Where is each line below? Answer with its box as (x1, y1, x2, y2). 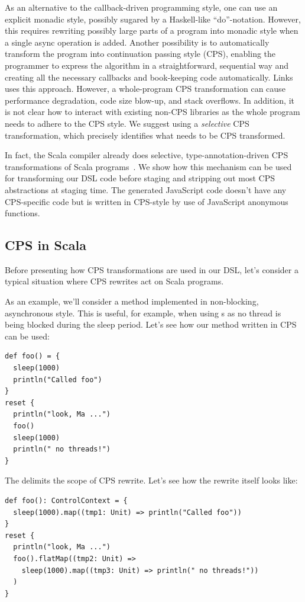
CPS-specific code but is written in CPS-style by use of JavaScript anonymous (5, 195, 288, 207)
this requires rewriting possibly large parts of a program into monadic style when (5, 24, 298, 37)
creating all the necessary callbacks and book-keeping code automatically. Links (5, 71, 293, 83)
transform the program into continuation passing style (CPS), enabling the (5, 47, 276, 60)
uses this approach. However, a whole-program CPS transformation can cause (5, 82, 285, 95)
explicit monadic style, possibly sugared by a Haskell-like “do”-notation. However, (5, 12, 301, 25)
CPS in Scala (5, 236, 86, 254)
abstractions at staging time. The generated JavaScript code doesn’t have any (5, 183, 287, 196)
